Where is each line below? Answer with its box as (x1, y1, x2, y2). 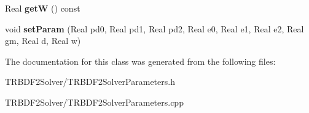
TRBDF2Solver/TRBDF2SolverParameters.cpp (5, 95, 184, 108)
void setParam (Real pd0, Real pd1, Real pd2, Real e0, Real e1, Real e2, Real (5, 22, 304, 35)
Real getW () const (5, 2, 80, 14)
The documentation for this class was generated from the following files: (5, 54, 276, 67)
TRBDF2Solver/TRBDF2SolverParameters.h (5, 75, 175, 88)
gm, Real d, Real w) (5, 34, 81, 47)
